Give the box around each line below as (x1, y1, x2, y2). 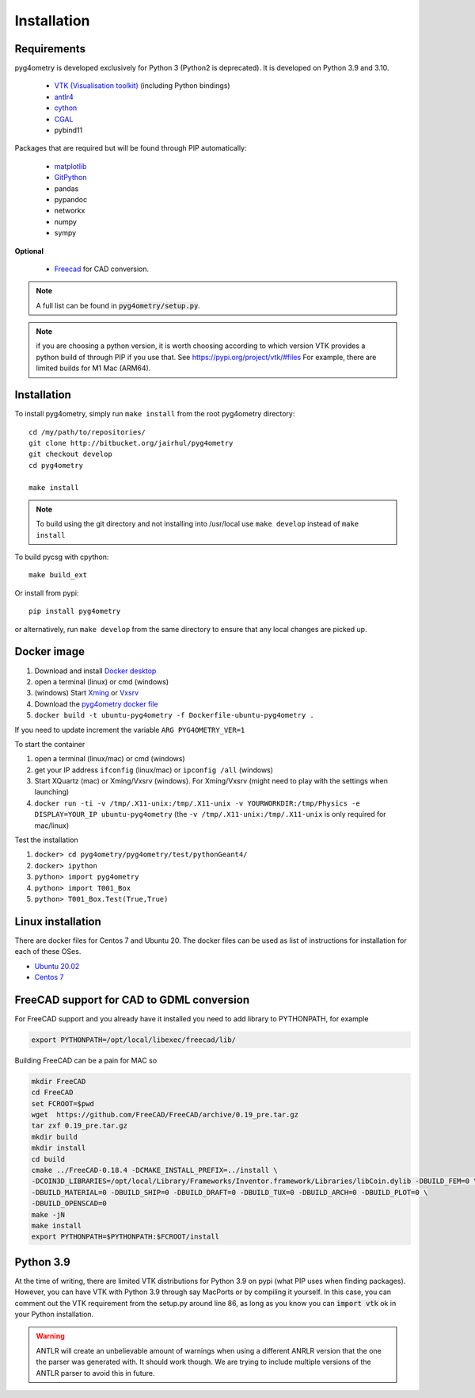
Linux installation (14, 914, 102, 928)
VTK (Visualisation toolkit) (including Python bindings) (54, 81, 230, 90)
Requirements (14, 42, 86, 56)
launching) (34, 787, 70, 797)
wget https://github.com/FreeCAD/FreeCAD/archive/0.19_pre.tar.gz (31, 1110, 299, 1120)
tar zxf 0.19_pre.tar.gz (31, 1121, 128, 1130)
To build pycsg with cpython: (14, 552, 109, 562)
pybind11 (54, 125, 83, 135)
